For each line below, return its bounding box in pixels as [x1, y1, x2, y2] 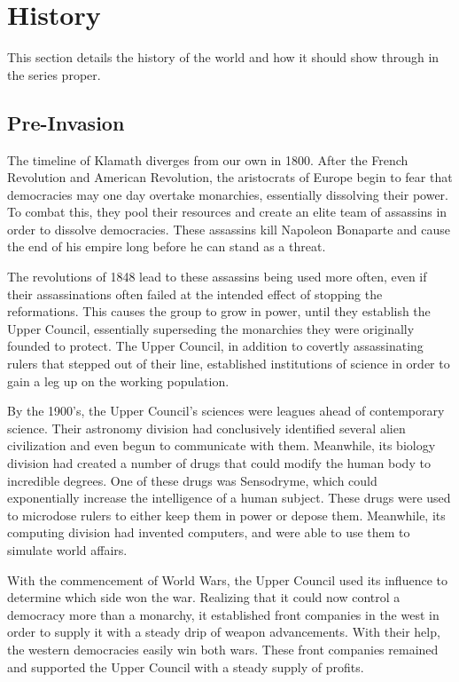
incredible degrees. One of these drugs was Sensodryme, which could [7, 471, 377, 489]
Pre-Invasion [7, 108, 125, 136]
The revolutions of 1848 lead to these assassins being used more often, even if [7, 267, 427, 286]
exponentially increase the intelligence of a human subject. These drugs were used [7, 488, 451, 507]
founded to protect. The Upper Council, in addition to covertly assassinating [7, 337, 424, 355]
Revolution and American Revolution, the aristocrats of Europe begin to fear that [7, 168, 453, 186]
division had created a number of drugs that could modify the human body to [7, 454, 431, 472]
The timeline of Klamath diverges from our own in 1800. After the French [7, 150, 408, 169]
